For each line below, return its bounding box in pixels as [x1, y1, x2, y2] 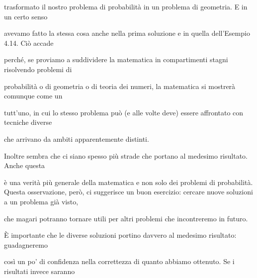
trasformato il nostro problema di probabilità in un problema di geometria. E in [4, 1, 248, 11]
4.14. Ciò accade [4, 37, 54, 48]
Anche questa [4, 160, 45, 171]
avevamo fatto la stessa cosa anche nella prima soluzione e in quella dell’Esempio [4, 28, 250, 38]
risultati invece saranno [4, 266, 75, 276]
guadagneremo [4, 239, 48, 250]
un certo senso [4, 11, 48, 21]
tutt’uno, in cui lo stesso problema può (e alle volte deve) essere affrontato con [4, 107, 244, 117]
